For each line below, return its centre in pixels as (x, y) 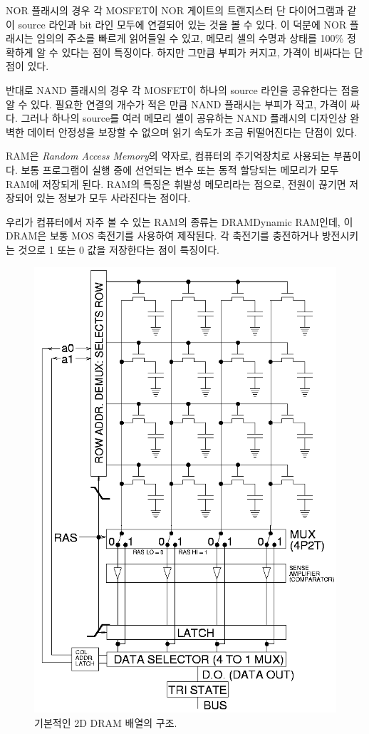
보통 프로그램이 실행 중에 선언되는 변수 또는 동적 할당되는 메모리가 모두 (180, 169)
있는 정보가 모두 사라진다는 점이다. (114, 198)
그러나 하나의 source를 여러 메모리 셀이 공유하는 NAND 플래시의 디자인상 (184, 118)
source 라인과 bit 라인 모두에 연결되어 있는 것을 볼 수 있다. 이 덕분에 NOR (182, 24)
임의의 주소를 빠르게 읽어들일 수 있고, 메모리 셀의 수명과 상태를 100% (190, 38)
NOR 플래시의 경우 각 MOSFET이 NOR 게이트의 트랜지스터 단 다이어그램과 (175, 10)
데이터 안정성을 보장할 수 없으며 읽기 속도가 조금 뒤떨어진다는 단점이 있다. (192, 131)
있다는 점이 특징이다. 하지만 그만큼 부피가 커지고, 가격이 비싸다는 (206, 52)
